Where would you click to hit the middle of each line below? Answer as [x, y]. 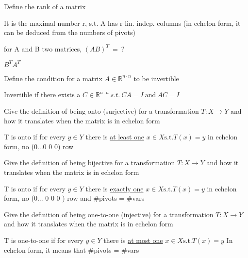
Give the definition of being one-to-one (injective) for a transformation [109, 214]
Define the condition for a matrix [53, 78]
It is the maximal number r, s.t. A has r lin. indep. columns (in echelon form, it [122, 23]
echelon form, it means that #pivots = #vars [72, 249]
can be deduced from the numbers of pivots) [70, 32]
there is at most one [133, 240]
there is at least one [115, 137]
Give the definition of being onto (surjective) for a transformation [101, 111]
